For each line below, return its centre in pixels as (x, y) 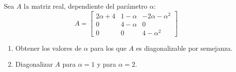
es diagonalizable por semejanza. (184, 48)
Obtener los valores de (48, 48)
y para (107, 64)
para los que (109, 48)
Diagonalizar (34, 64)
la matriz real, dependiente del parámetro (85, 6)
